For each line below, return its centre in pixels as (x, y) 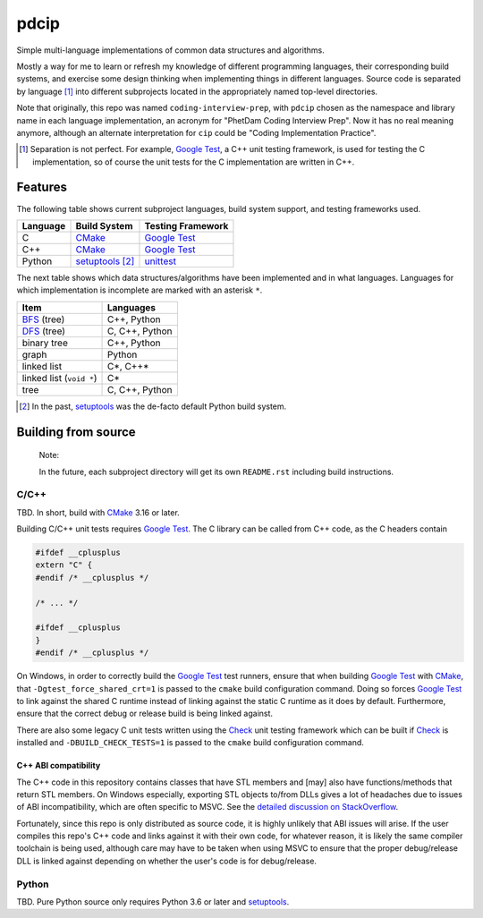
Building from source (76, 432)
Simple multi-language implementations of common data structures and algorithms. (171, 50)
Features (42, 187)
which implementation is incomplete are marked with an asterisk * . (140, 290)
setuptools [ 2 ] (105, 261)
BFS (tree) (43, 319)
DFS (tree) (44, 331)
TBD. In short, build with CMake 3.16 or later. (98, 512)
